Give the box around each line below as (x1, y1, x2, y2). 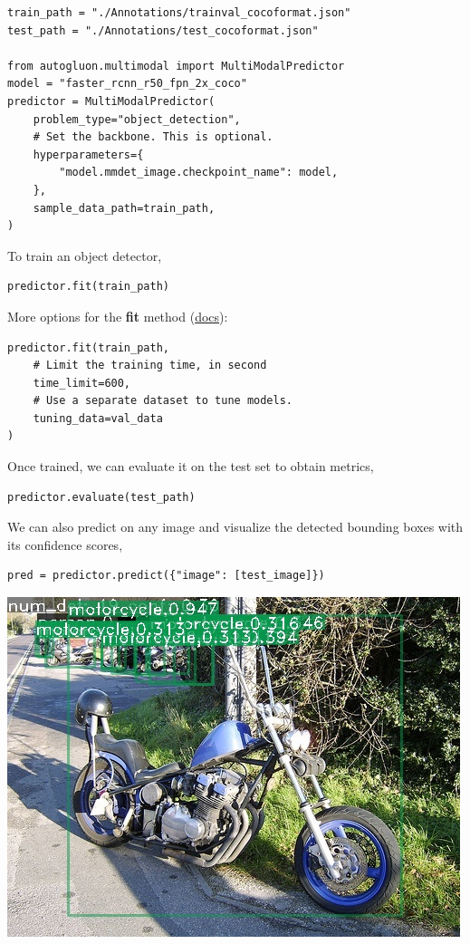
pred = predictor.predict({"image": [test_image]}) (7, 569, 325, 583)
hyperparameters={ (33, 148, 144, 161)
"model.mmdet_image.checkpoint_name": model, (59, 166, 339, 179)
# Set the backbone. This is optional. (33, 130, 273, 144)
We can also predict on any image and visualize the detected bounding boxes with (7, 517, 464, 536)
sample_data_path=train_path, (33, 201, 216, 215)
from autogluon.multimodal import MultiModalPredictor (7, 59, 345, 72)
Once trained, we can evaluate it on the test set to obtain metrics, (7, 457, 374, 476)
